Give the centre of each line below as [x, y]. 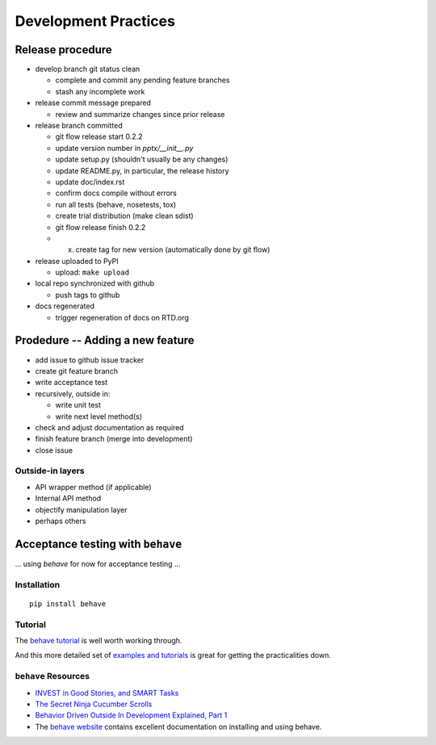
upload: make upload [92, 272]
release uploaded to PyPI [77, 261]
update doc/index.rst [90, 182]
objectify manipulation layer [82, 509]
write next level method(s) [99, 416]
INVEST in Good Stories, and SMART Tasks [107, 693]
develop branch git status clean [88, 69]
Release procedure [63, 50]
